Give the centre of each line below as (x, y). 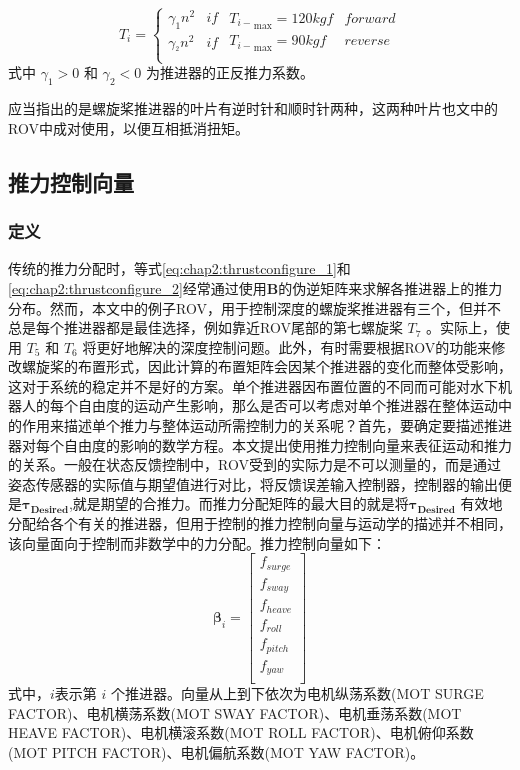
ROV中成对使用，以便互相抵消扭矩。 (128, 127)
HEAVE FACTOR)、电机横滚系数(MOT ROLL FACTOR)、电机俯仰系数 (241, 732)
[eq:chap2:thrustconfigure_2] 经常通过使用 (137, 287)
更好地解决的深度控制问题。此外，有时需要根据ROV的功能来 (294, 346)
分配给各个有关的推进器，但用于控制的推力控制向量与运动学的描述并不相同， (260, 523)
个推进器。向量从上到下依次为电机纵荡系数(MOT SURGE (297, 693)
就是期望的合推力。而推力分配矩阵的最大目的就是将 (240, 503)
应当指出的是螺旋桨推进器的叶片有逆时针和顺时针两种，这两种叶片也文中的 (253, 108)
